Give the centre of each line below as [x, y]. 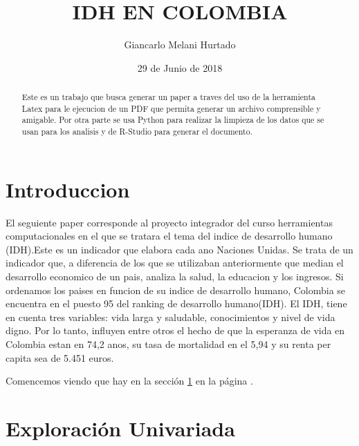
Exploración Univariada [120, 428]
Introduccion [68, 189]
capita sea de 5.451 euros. [60, 357]
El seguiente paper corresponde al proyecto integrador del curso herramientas [169, 222]
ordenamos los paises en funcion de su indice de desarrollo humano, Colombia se [176, 290]
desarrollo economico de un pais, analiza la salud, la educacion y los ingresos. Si [175, 277]
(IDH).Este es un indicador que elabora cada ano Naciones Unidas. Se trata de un [179, 249]
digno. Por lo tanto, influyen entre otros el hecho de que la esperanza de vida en [175, 330]
